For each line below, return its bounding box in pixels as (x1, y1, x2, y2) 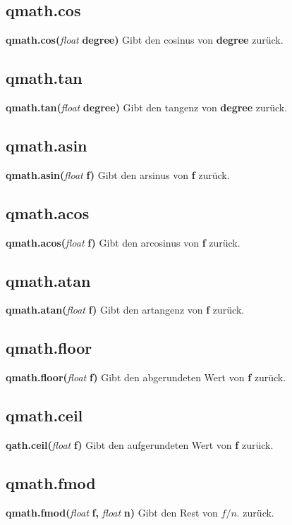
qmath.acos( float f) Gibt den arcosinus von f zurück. (6, 235, 241, 249)
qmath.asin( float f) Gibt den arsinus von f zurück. (6, 167, 230, 182)
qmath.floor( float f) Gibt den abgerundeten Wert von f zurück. (6, 370, 286, 385)
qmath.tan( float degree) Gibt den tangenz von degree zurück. (6, 100, 288, 114)
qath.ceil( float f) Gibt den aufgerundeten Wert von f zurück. (6, 437, 274, 452)
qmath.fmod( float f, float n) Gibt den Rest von (6, 505, 218, 519)
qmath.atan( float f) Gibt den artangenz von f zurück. (6, 302, 245, 317)
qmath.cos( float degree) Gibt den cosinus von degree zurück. (6, 32, 284, 47)
